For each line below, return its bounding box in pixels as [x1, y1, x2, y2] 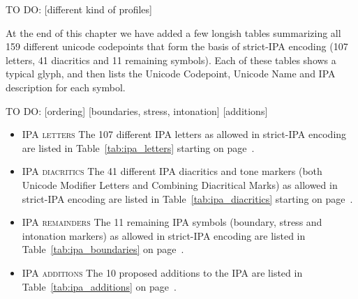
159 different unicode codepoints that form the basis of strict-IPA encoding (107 [6, 39, 348, 54]
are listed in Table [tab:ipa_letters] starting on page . [22, 140, 255, 155]
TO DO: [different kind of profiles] [6, 2, 152, 16]
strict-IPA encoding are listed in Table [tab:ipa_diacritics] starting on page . [22, 191, 353, 206]
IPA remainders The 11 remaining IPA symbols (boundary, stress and [22, 215, 322, 229]
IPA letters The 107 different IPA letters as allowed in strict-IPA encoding [22, 127, 347, 141]
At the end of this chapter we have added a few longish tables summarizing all [6, 25, 341, 40]
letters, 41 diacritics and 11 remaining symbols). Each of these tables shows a [6, 52, 336, 67]
